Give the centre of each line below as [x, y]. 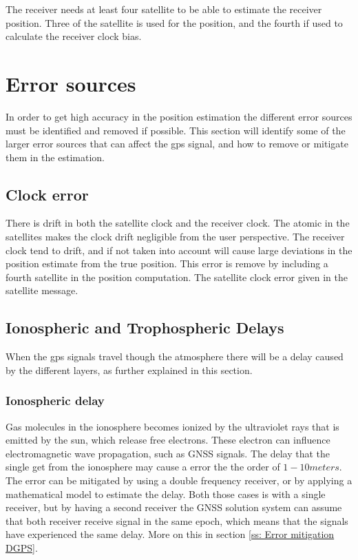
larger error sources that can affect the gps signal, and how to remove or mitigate [177, 144]
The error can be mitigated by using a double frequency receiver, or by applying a [179, 480]
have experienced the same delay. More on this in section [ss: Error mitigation [170, 534]
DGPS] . [22, 548]
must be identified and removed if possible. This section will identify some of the [176, 130]
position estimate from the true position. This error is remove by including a [167, 263]
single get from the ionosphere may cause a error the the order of [143, 467]
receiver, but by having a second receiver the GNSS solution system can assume [174, 507]
